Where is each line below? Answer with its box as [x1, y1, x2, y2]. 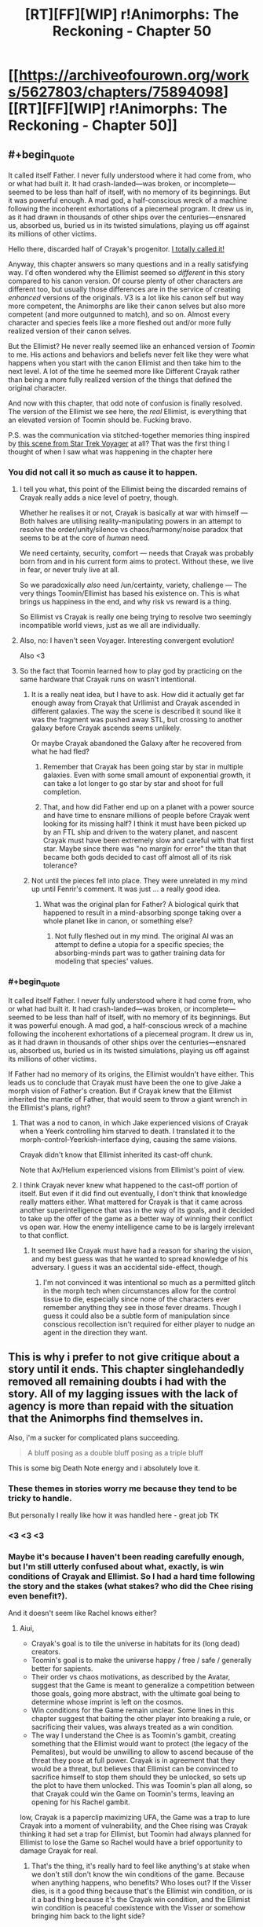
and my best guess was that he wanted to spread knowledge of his [31, 1254, 249, 1264]
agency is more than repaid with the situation [8, 1400, 234, 1413]
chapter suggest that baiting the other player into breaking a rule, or [31, 1714, 251, 1723]
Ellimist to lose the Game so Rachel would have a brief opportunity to [19, 1837, 243, 1848]
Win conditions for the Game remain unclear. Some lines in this [31, 1705, 235, 1715]
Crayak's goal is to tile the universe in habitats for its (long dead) [31, 1639, 240, 1648]
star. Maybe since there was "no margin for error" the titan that [42, 844, 247, 853]
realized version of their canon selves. [8, 326, 132, 336]
